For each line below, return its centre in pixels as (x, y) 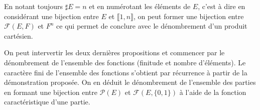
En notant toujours (34, 6)
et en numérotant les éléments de (140, 6)
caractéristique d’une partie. (47, 102)
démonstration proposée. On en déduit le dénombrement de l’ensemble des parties (130, 82)
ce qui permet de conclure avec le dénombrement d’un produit (152, 26)
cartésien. (19, 35)
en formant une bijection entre (51, 92)
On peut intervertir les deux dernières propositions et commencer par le (114, 52)
